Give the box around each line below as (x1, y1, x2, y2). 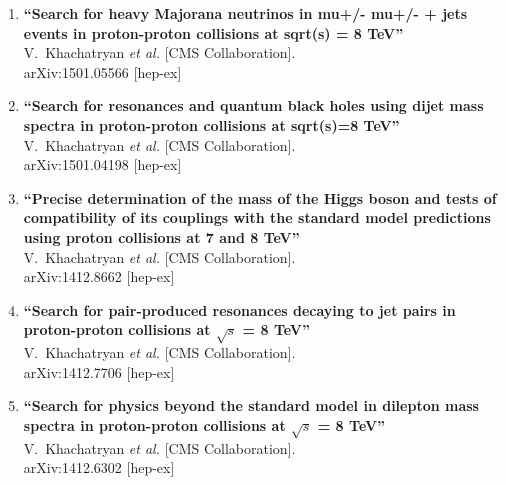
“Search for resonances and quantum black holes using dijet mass (23, 95, 484, 116)
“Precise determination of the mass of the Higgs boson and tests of (23, 187, 497, 208)
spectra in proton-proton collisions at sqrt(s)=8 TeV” (23, 114, 400, 135)
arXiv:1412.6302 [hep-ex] (23, 457, 175, 478)
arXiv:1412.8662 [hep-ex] (23, 266, 175, 287)
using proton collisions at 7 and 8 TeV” (23, 226, 300, 247)
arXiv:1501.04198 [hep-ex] (23, 154, 182, 175)
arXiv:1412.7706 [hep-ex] (23, 361, 175, 382)
